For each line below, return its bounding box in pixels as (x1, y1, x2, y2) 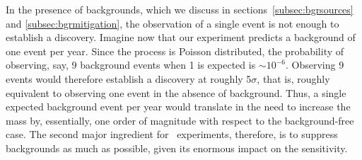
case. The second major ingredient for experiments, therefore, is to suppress (6, 127, 338, 142)
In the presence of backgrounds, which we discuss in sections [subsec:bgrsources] (6, 2, 354, 16)
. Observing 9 (285, 57, 344, 72)
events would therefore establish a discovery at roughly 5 (6, 71, 252, 86)
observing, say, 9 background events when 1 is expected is (6, 57, 256, 72)
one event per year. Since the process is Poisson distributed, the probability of (6, 43, 344, 58)
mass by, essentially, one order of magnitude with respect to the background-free (6, 113, 354, 127)
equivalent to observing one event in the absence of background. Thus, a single (6, 85, 346, 100)
